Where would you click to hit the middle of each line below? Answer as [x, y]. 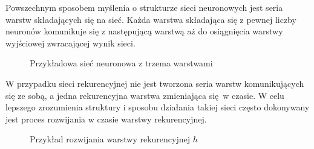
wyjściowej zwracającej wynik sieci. [70, 43]
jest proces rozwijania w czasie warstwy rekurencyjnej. [106, 119]
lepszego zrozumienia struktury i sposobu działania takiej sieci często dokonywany [158, 107]
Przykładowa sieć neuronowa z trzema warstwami [121, 63]
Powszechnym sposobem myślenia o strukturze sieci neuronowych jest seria [144, 7]
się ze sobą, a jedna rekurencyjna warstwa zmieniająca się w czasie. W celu [145, 95]
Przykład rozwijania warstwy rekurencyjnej [110, 139]
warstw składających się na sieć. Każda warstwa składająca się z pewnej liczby [151, 19]
